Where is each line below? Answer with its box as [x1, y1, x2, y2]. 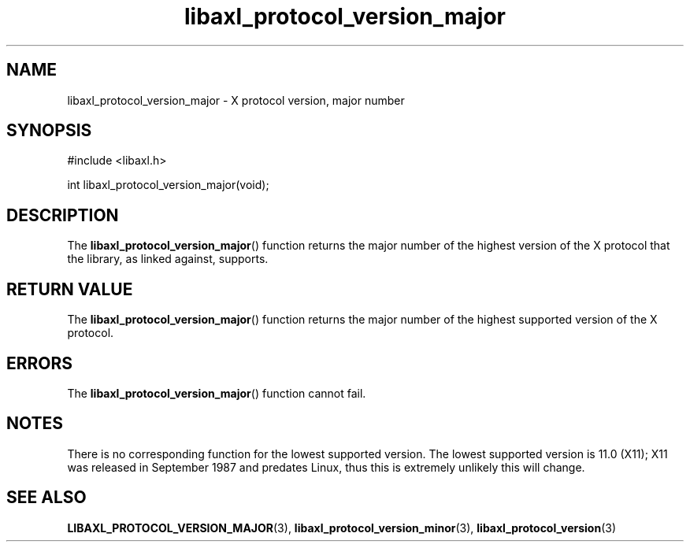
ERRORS [6, 353, 73, 373]
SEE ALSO [6, 487, 87, 508]
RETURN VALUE [6, 279, 133, 299]
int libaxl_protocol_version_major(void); [67, 178, 269, 192]
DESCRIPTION [6, 205, 119, 225]
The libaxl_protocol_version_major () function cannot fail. [67, 386, 366, 400]
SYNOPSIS [6, 120, 92, 141]
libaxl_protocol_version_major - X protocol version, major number [67, 93, 405, 107]
